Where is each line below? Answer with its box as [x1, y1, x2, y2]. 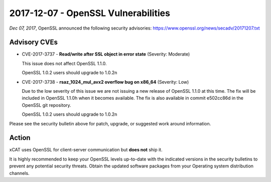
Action [9, 133, 31, 142]
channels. [9, 170, 30, 176]
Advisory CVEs [9, 38, 58, 47]
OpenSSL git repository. [22, 102, 71, 108]
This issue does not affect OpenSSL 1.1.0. [22, 60, 107, 66]
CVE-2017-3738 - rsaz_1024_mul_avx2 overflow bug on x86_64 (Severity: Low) [22, 79, 189, 85]
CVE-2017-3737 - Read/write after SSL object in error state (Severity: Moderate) [22, 51, 190, 57]
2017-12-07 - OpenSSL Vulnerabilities [9, 8, 171, 19]
